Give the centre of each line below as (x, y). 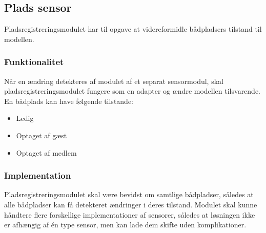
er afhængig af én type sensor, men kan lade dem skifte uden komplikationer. (125, 225)
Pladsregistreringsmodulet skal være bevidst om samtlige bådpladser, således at (129, 194)
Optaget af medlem (46, 152)
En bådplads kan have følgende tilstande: (69, 101)
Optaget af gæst (42, 135)
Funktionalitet (34, 62)
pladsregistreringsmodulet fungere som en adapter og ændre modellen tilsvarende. (132, 91)
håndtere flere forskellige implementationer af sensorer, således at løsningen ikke (130, 214)
